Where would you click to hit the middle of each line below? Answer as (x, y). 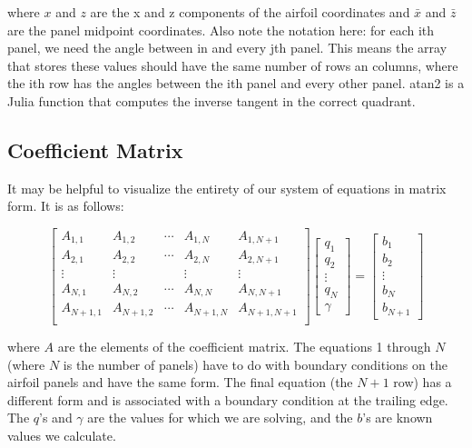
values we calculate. (62, 435)
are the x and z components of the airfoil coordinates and (250, 12)
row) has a (423, 382)
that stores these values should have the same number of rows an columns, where (233, 65)
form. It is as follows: (66, 206)
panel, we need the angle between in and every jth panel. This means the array (227, 48)
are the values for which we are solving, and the (220, 418)
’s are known (398, 418)
